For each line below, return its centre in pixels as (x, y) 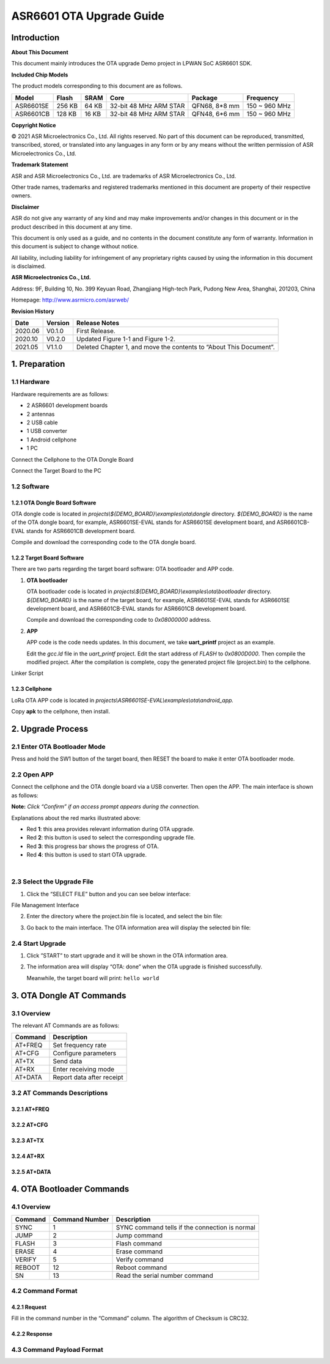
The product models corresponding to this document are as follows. (97, 86)
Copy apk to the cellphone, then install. (61, 712)
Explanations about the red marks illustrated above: (76, 818)
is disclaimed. (28, 267)
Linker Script (28, 673)
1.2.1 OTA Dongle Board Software (54, 503)
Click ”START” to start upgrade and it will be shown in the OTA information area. (127, 956)
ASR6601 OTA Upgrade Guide (88, 16)
